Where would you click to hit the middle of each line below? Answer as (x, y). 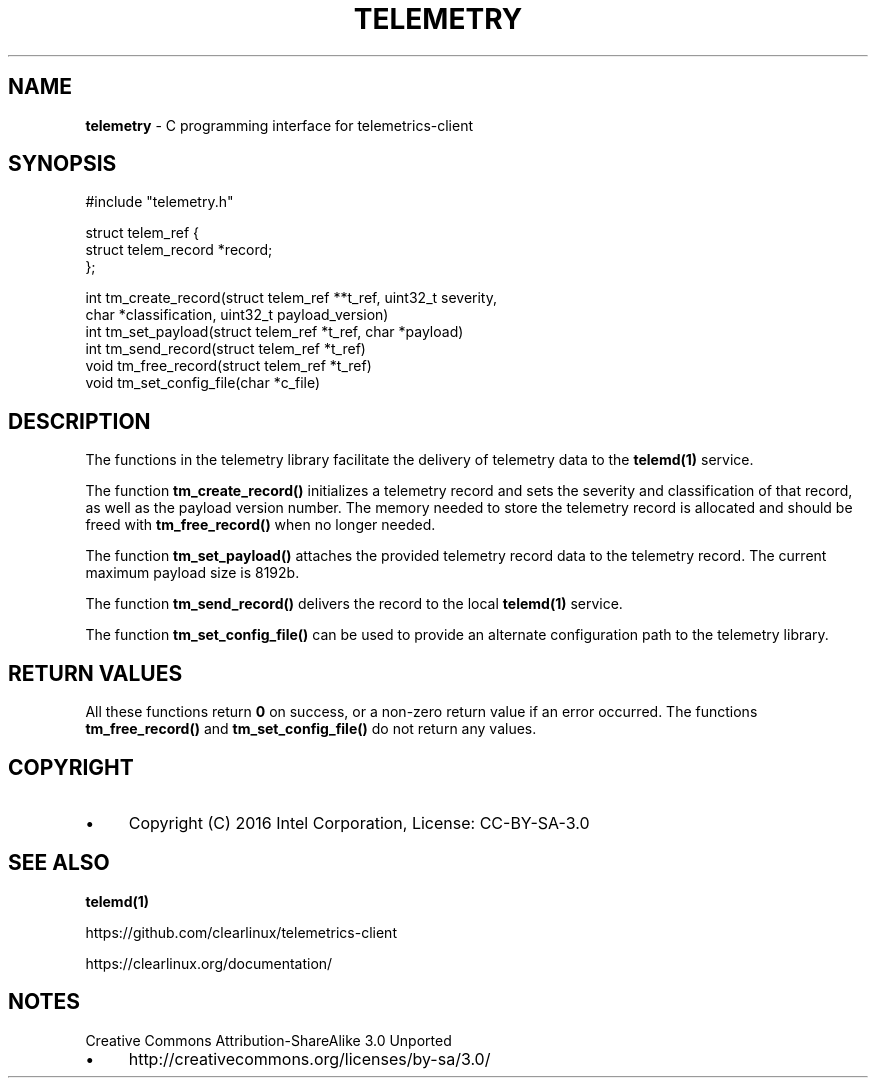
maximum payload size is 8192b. (192, 573)
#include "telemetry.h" (159, 202)
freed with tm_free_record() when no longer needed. (260, 525)
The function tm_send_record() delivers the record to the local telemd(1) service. (354, 604)
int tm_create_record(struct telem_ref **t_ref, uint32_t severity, (291, 298)
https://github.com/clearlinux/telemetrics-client (241, 932)
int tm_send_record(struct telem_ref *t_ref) (225, 349)
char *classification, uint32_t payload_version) (237, 315)
